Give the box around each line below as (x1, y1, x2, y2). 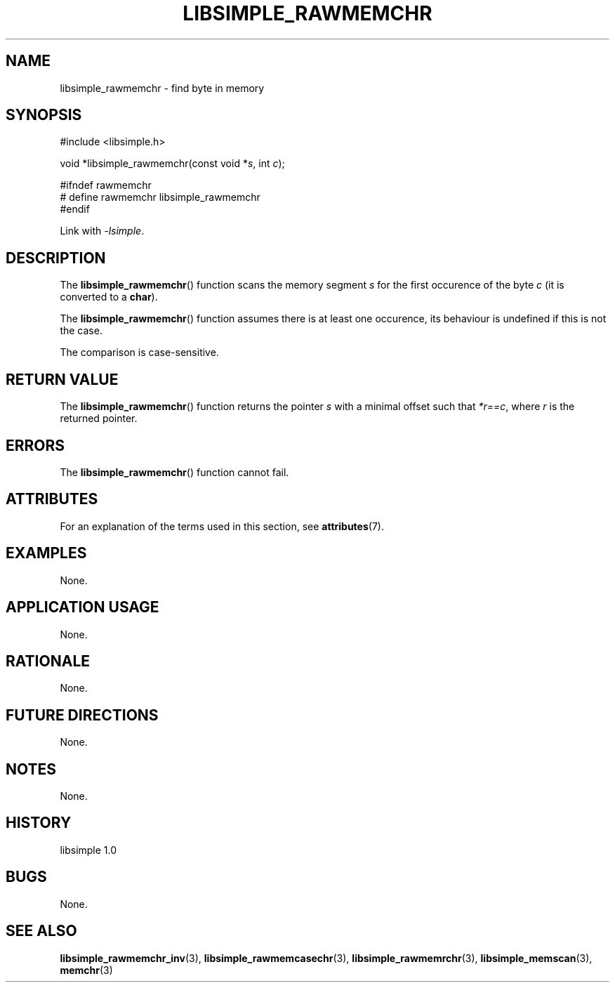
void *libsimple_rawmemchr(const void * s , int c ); (60, 157, 285, 170)
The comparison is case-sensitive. (60, 346, 219, 359)
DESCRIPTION (6, 249, 106, 267)
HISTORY (6, 814, 72, 832)
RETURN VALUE (6, 370, 119, 388)
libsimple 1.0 (60, 843, 117, 856)
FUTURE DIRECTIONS (6, 706, 159, 724)
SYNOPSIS (6, 106, 82, 124)
